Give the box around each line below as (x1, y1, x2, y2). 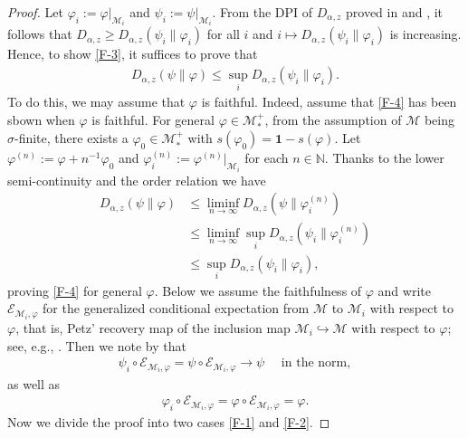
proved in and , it (346, 3, 444, 21)
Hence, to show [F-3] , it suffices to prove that (7, 44, 258, 63)
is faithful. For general (91, 109, 215, 129)
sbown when (7, 109, 75, 129)
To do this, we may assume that (7, 92, 186, 111)
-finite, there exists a (14, 129, 129, 148)
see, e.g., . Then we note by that (7, 336, 187, 355)
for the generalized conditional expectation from (43, 299, 310, 318)
